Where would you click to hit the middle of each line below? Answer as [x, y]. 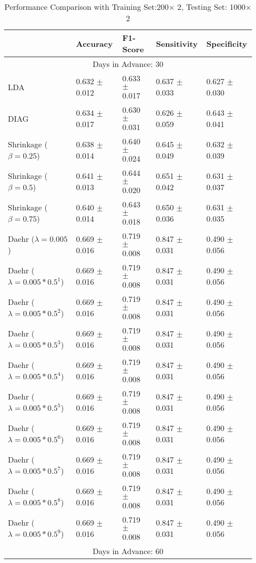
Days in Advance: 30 [128, 64]
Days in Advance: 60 [128, 551]
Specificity [227, 43]
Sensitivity [177, 43]
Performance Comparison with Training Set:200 [87, 7]
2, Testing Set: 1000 [211, 7]
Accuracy [94, 43]
